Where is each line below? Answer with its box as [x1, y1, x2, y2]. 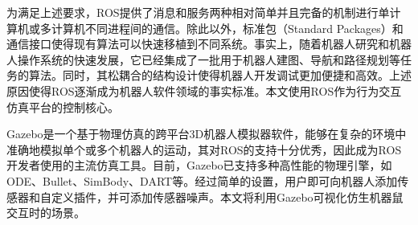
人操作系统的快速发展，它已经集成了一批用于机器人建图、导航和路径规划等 [6, 51, 400, 67]
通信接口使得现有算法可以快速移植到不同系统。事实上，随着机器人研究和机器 [6, 35, 412, 52]
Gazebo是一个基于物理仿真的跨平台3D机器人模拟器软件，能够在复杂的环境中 [6, 125, 407, 142]
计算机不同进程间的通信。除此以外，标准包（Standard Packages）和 [51, 19, 404, 36]
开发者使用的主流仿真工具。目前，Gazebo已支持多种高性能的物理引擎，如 [6, 157, 392, 174]
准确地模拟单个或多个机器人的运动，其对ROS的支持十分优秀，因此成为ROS [6, 141, 402, 157]
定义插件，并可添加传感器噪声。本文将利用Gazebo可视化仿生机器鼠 [51, 188, 404, 205]
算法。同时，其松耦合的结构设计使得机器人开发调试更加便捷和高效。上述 [28, 67, 412, 84]
